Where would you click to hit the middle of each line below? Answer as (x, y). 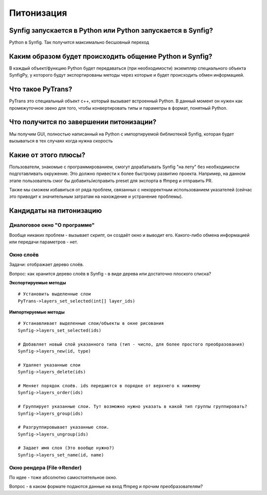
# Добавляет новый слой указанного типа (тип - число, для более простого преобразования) (131, 344)
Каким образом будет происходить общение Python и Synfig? (111, 56)
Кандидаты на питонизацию (56, 211)
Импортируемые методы (37, 312)
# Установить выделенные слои (55, 294)
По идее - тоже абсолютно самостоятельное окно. (63, 478)
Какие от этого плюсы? (47, 155)
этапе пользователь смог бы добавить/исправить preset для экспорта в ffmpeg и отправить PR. (111, 180)
